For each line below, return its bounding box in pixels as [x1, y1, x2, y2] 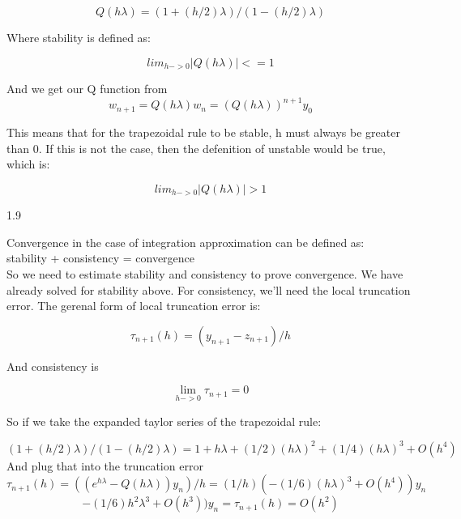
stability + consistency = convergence [6, 249, 195, 266]
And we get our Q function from [6, 80, 168, 97]
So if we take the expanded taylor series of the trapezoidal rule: [6, 412, 322, 429]
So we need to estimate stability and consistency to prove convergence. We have [6, 265, 403, 282]
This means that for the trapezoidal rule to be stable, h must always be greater [6, 123, 400, 140]
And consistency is [6, 357, 99, 374]
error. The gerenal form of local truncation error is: [6, 297, 261, 314]
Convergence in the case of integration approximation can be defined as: [6, 233, 365, 250]
